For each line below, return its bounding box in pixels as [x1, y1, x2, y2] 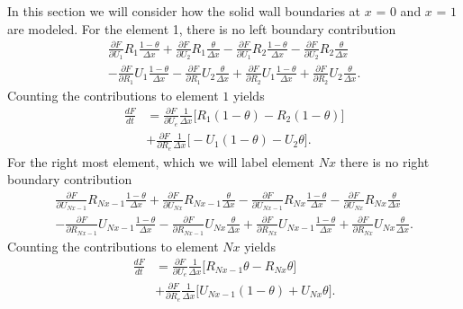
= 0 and [376, 2, 422, 20]
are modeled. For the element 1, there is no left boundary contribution [7, 19, 396, 38]
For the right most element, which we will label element [7, 152, 314, 171]
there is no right [340, 152, 430, 171]
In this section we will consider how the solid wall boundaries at [7, 2, 361, 20]
